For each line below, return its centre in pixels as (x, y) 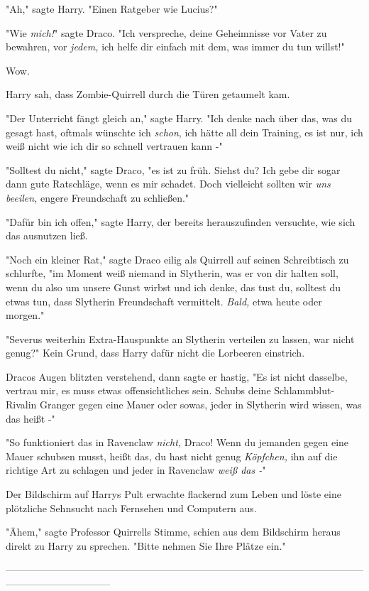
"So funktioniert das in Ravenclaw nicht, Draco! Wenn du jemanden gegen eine (177, 442)
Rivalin (21, 405)
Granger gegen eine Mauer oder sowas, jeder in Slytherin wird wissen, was (201, 405)
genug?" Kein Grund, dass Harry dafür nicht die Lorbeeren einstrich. (155, 353)
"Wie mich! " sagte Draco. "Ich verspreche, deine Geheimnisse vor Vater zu (166, 32)
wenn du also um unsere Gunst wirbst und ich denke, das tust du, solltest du (174, 287)
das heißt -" (31, 418)
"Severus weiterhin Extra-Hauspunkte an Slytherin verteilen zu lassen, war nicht (180, 338)
